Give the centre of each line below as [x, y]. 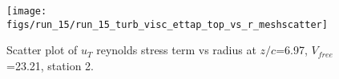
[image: [27, 11]
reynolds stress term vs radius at [176, 50]
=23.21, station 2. [50, 65]
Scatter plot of [42, 50]
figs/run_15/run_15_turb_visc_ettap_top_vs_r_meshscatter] [167, 24]
